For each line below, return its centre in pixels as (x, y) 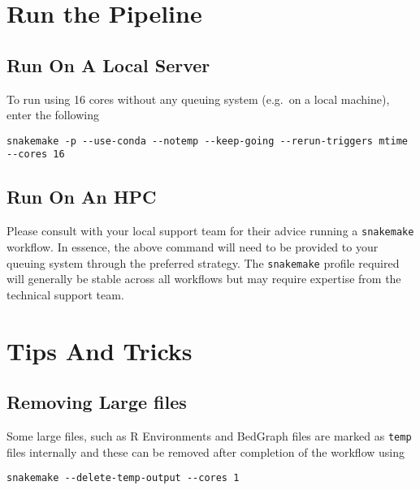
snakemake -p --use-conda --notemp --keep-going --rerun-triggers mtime (207, 141)
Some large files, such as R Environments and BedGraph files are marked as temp (209, 435)
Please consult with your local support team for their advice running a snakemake (210, 231)
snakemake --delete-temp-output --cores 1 (123, 478)
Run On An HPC (82, 197)
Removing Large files (97, 402)
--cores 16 (36, 155)
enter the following (53, 115)
